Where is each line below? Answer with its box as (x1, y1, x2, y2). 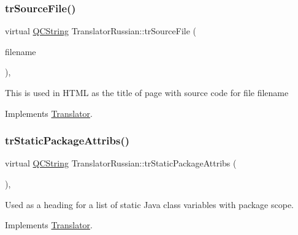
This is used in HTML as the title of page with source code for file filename (5, 86, 289, 99)
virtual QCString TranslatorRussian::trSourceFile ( (5, 24, 197, 37)
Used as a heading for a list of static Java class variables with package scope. (5, 198, 294, 211)
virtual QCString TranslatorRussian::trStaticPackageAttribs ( (5, 157, 237, 170)
